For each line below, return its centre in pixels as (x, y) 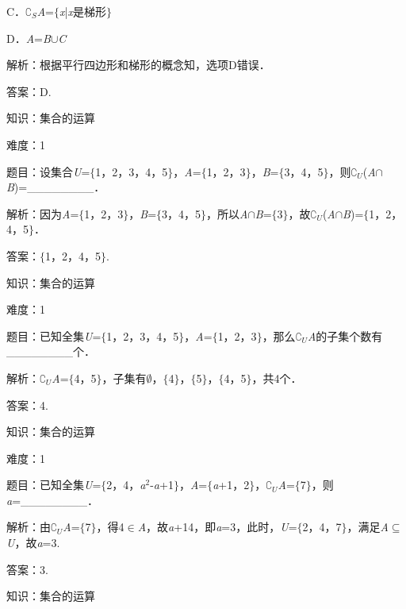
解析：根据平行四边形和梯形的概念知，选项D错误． (138, 65)
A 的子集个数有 (345, 335)
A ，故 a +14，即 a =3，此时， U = (217, 527)
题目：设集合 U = (48, 171)
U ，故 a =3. (33, 543)
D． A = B (29, 38)
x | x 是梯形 (83, 11)
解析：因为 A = (43, 213)
